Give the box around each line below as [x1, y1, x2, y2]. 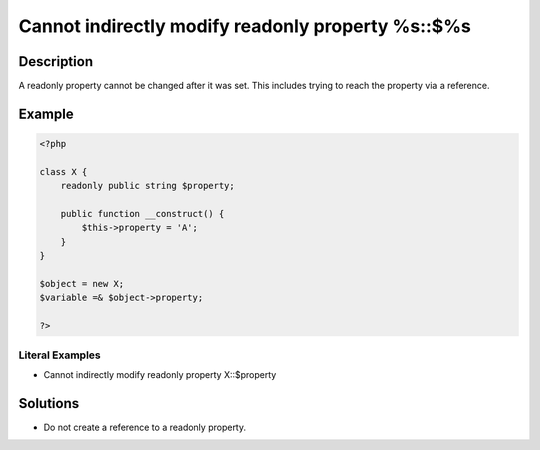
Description [18, 53, 94, 70]
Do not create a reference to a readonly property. [43, 421, 247, 433]
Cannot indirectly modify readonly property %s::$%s [18, 15, 472, 37]
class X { [39, 166, 88, 177]
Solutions [18, 395, 80, 412]
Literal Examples [18, 348, 101, 362]
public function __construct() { [60, 208, 225, 220]
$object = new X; [39, 278, 125, 289]
